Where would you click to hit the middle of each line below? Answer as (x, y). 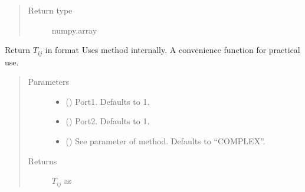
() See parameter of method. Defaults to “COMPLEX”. (165, 141)
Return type (50, 10)
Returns (42, 160)
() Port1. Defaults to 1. (108, 101)
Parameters (48, 82)
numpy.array (74, 30)
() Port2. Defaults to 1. (108, 121)
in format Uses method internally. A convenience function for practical (173, 50)
